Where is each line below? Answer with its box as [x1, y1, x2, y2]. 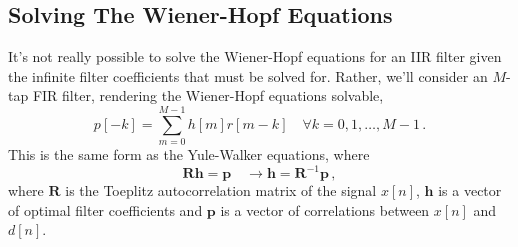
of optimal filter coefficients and [8, 199, 203, 220]
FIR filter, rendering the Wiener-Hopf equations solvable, [32, 85, 384, 106]
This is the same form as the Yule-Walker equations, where [8, 144, 370, 165]
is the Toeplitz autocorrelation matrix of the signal [65, 180, 377, 201]
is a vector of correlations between [220, 199, 430, 220]
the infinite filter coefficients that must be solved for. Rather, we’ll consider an [8, 65, 488, 86]
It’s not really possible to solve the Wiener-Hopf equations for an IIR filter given [8, 46, 502, 67]
